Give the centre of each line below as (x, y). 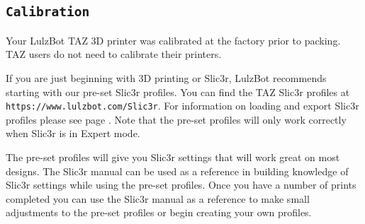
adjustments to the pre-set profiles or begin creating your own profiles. (159, 212)
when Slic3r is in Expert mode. (73, 133)
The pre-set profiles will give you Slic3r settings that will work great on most (173, 157)
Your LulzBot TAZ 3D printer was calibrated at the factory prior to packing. (173, 40)
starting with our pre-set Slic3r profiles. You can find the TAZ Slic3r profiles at (178, 92)
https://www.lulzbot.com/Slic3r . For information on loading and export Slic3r (182, 106)
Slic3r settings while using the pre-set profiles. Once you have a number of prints (181, 185)
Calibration (48, 12)
